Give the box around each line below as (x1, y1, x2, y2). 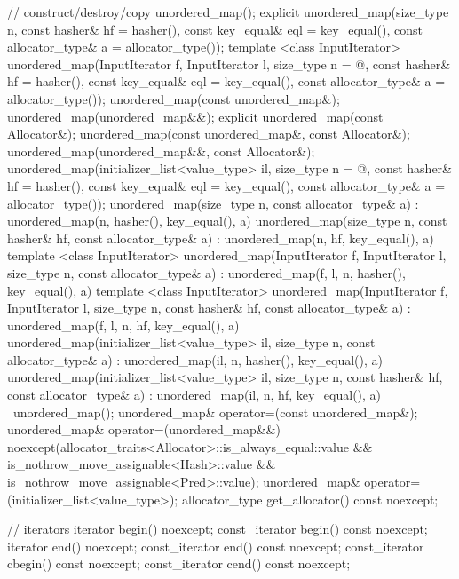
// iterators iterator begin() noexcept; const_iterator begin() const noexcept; (7, 520, 428, 538)
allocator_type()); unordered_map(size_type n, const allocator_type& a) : (7, 194, 419, 212)
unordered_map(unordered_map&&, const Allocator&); (7, 141, 315, 160)
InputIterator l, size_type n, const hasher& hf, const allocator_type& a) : (7, 298, 411, 317)
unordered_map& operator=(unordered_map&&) (7, 420, 281, 439)
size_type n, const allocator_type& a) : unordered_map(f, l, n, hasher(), (7, 263, 406, 282)
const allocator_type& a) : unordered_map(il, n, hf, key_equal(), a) (7, 385, 382, 404)
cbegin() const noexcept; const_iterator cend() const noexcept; (7, 554, 351, 573)
